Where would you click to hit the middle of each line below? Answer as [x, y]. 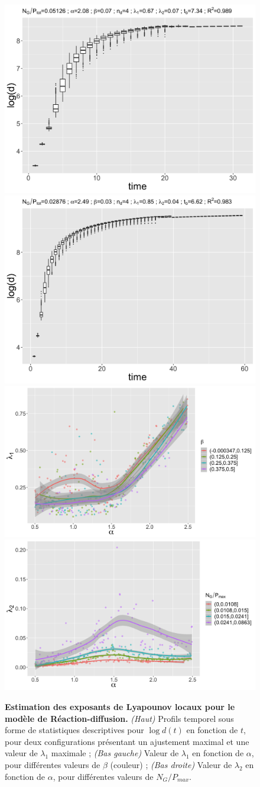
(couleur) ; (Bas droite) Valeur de [171, 764]
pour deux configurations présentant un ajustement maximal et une [127, 741]
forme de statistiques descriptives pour [74, 730]
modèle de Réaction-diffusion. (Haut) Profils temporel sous [119, 718]
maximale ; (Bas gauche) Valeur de [115, 753]
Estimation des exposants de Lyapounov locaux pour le [120, 706]
